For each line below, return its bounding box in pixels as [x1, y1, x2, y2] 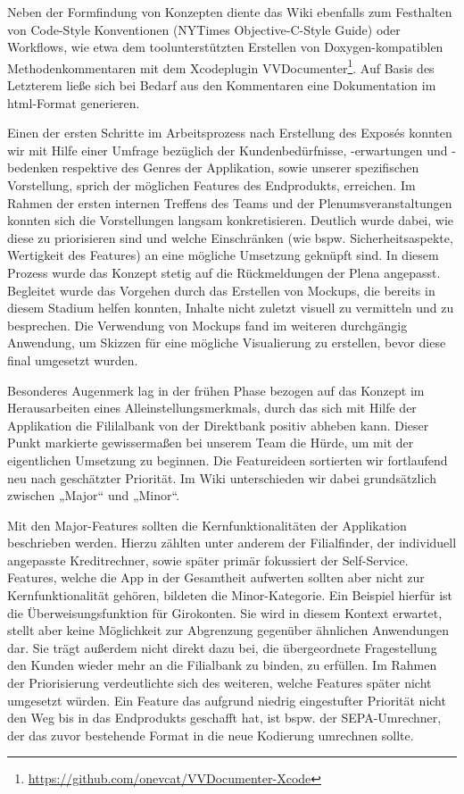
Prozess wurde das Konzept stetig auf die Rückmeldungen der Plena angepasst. [7, 263, 441, 281]
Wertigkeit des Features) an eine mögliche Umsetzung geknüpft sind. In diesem [7, 246, 439, 264]
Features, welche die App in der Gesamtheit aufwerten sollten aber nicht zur [7, 568, 425, 587]
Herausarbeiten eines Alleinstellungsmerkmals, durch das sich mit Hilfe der [7, 398, 417, 417]
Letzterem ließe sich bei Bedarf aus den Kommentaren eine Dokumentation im [7, 76, 436, 95]
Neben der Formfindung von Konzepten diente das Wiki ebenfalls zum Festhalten [7, 3, 452, 21]
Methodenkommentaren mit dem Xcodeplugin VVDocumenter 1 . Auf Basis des [7, 55, 435, 77]
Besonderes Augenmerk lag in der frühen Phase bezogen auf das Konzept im [7, 380, 425, 399]
